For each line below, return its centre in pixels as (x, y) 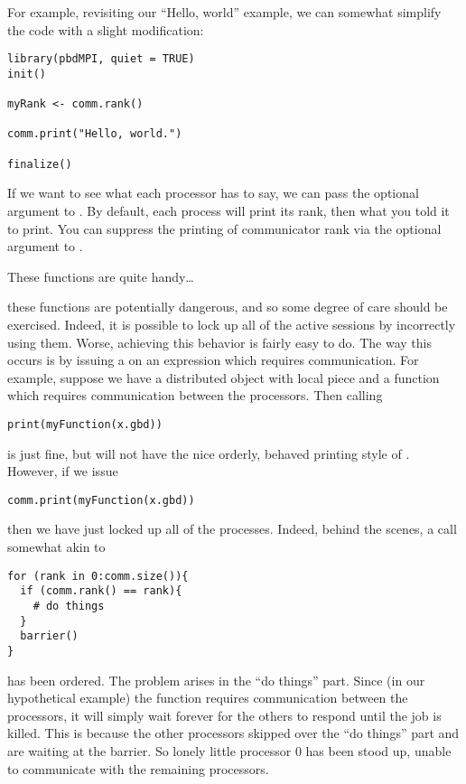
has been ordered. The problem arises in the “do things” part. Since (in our (216, 680)
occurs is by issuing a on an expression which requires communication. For (213, 360)
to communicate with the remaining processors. (138, 768)
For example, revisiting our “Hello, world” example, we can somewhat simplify (224, 12)
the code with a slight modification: (106, 29)
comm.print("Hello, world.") (95, 134)
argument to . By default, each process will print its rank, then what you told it (228, 211)
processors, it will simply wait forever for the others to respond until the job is (224, 715)
